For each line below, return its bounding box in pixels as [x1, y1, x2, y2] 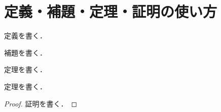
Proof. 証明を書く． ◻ [4, 98, 78, 108]
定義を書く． [4, 30, 47, 41]
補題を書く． [4, 47, 47, 58]
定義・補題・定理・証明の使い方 [4, 1, 217, 22]
